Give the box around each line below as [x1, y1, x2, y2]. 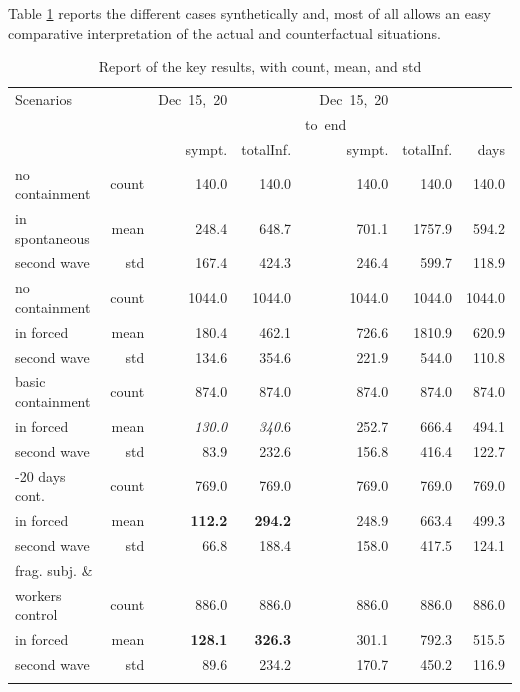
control [15, 604, 58, 625]
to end [305, 113, 347, 134]
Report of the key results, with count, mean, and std [98, 56, 422, 77]
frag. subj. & [15, 559, 93, 580]
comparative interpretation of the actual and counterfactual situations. [8, 22, 441, 43]
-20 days [15, 465, 66, 486]
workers [15, 584, 62, 605]
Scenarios [15, 89, 72, 110]
